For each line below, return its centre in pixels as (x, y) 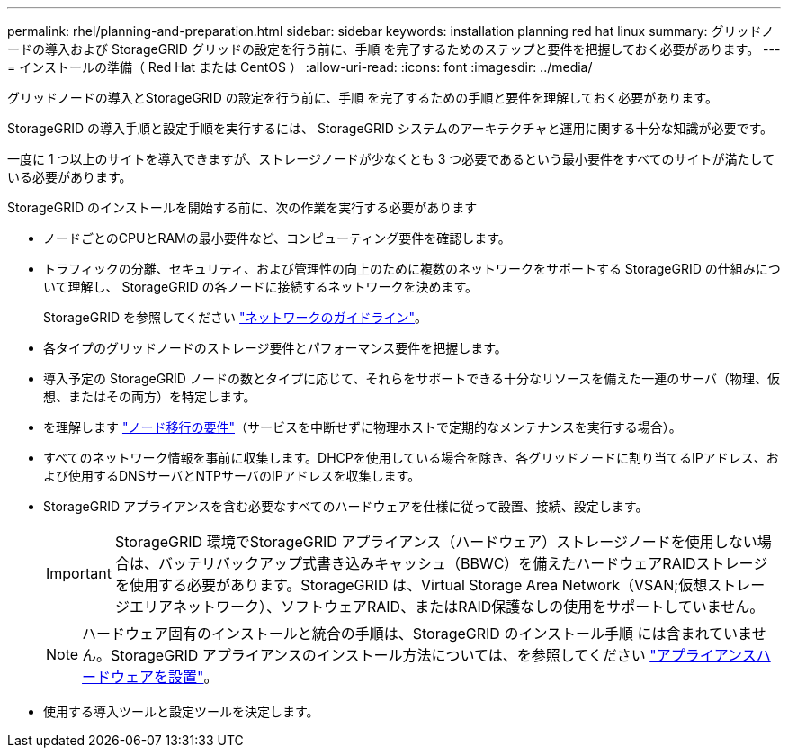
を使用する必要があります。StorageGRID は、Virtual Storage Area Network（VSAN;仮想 (411, 585)
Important (79, 573)
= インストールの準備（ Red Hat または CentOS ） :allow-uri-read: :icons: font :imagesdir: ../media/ (300, 67)
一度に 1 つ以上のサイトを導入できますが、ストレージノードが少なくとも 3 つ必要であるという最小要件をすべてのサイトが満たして (391, 159)
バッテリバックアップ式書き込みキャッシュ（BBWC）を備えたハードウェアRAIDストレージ (463, 563)
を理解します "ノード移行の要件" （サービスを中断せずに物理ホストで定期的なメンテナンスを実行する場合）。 (363, 427)
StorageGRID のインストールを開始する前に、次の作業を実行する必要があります (242, 207)
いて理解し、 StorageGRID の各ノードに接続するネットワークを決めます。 (261, 287)
